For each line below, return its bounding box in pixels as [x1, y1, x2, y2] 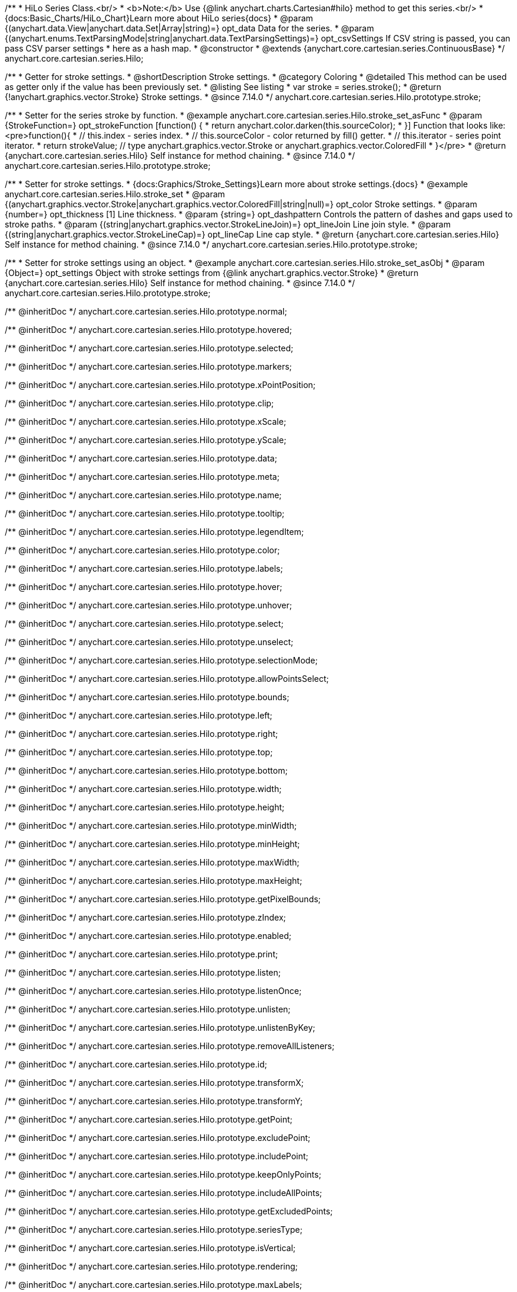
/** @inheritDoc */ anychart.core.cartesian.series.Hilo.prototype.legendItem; [5, 527, 304, 537]
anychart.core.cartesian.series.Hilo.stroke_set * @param [5, 189, 225, 199]
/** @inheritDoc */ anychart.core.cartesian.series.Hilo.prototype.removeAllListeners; [5, 1041, 335, 1051]
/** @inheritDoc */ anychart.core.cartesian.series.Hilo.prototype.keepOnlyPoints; [5, 1169, 322, 1179]
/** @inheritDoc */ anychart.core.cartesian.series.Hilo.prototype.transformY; [5, 1096, 303, 1106]
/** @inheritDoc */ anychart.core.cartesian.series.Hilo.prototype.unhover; [5, 600, 292, 610]
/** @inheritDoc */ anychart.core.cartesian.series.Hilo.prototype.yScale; [5, 435, 287, 445]
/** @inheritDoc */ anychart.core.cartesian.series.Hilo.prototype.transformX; [5, 1078, 304, 1088]
